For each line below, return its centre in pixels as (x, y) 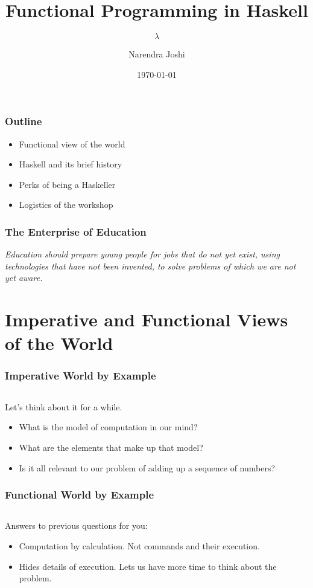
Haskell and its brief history (71, 164)
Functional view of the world (72, 144)
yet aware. (24, 278)
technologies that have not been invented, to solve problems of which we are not (150, 266)
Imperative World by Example (81, 376)
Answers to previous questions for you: (76, 525)
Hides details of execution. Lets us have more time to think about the (148, 566)
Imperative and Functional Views (147, 319)
